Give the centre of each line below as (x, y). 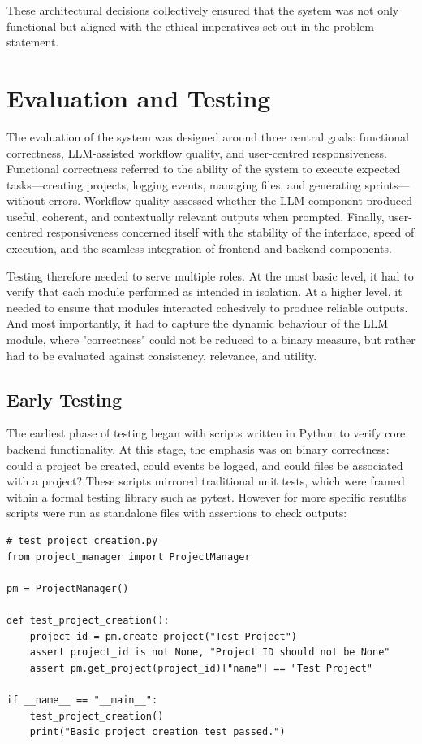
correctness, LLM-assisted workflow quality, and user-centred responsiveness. (197, 152)
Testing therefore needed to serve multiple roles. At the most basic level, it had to (210, 275)
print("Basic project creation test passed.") (157, 732)
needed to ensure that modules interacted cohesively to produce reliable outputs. (207, 307)
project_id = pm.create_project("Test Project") (163, 636)
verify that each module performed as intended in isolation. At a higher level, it (205, 292)
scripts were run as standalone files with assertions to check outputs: (177, 513)
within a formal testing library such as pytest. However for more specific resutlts (207, 496)
